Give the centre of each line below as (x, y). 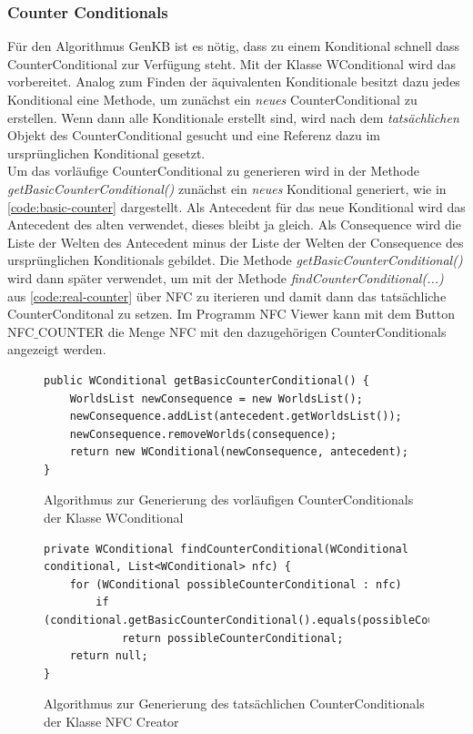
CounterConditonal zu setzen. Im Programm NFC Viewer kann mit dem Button (231, 314)
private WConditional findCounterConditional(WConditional (226, 549)
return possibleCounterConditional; (232, 638)
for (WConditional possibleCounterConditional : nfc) (236, 584)
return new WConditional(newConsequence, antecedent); (239, 452)
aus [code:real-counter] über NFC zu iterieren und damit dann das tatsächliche (227, 296)
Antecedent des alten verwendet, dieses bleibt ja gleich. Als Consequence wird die (234, 224)
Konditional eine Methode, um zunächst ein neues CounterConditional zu (212, 99)
